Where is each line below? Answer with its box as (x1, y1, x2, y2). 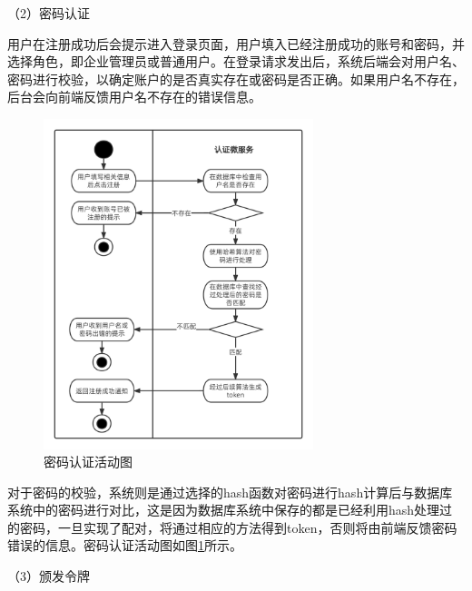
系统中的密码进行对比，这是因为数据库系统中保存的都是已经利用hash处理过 (7, 500, 453, 519)
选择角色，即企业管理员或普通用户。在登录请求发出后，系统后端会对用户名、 (7, 52, 465, 71)
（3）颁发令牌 (7, 566, 90, 586)
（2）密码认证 (7, 4, 90, 22)
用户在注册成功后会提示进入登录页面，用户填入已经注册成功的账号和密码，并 (7, 34, 465, 53)
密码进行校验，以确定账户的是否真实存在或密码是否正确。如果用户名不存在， (7, 69, 465, 88)
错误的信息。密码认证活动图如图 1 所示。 (7, 536, 242, 555)
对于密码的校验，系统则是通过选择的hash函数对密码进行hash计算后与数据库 (7, 482, 453, 501)
